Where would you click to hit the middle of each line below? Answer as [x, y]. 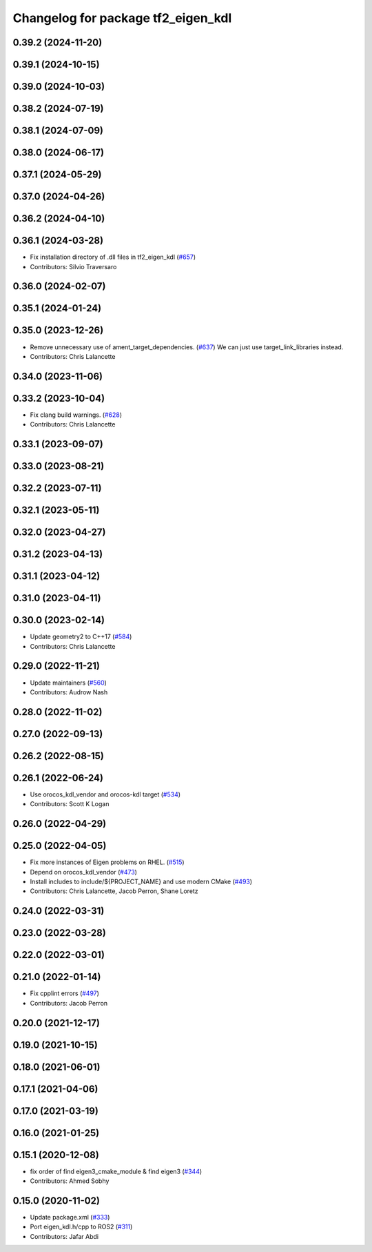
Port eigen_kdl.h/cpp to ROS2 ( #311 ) [81, 1227]
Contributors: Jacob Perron [69, 1003]
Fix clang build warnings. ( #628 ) [76, 415]
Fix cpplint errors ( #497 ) [65, 993]
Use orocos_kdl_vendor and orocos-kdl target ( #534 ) [105, 794]
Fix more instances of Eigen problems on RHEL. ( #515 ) [107, 862]
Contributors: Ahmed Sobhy [70, 1181]
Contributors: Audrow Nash [69, 692]
